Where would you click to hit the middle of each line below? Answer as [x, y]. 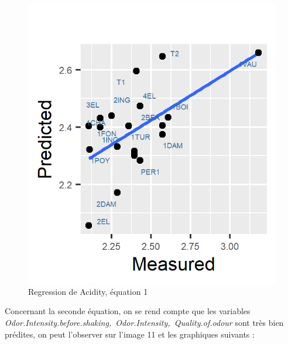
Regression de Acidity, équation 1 [88, 291]
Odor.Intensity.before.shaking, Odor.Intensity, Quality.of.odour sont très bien [144, 322]
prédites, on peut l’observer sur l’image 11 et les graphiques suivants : [130, 334]
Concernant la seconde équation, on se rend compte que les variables [128, 311]
